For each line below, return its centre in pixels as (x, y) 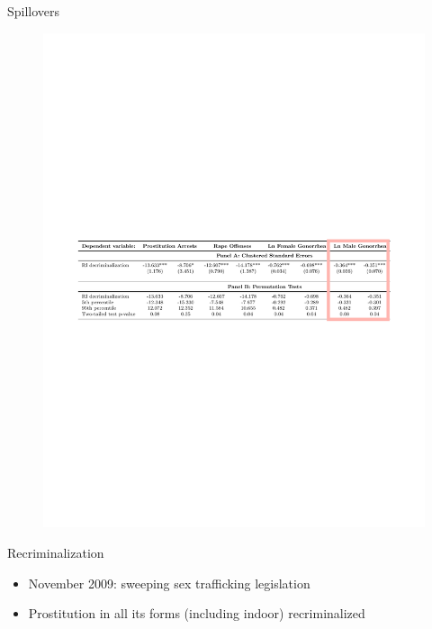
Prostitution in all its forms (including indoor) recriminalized (197, 613)
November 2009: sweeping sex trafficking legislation (169, 583)
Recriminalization (56, 553)
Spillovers (34, 11)
